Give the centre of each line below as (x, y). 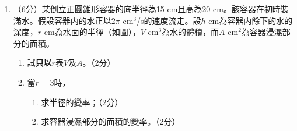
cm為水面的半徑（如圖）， (92, 32)
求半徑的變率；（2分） (82, 102)
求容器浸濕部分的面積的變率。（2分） (111, 121)
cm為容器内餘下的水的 (251, 20)
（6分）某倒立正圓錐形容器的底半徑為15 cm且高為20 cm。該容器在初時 (147, 9)
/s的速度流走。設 (169, 20)
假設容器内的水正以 (74, 20)
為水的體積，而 (191, 32)
